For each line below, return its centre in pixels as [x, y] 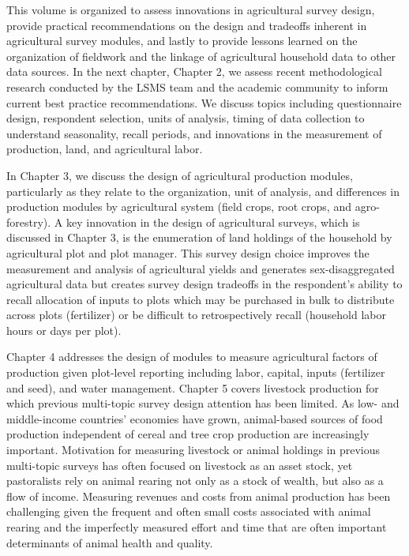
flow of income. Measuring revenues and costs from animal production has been [199, 496]
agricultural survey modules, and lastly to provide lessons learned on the [182, 41]
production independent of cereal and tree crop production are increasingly [188, 434]
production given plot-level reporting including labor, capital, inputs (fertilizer [196, 372]
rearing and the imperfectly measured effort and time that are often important [197, 527]
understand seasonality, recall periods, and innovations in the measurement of [194, 133]
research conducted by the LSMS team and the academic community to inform [197, 86]
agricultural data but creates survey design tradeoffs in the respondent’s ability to [204, 284]
